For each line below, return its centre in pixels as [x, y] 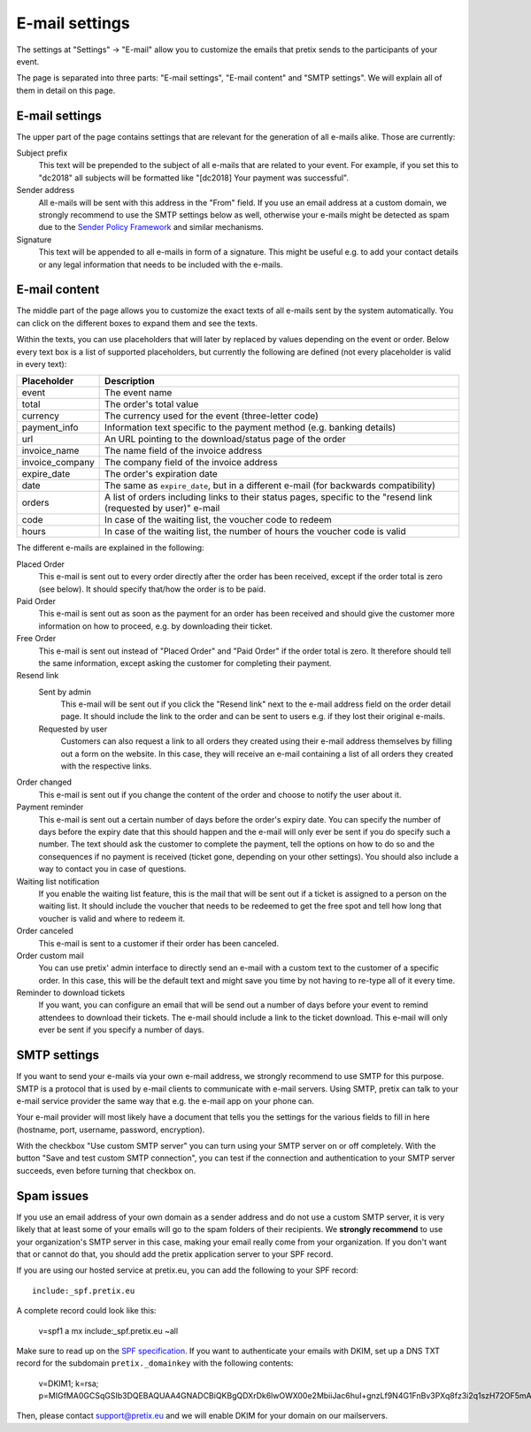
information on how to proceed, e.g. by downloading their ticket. [156, 626]
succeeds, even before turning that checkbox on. [106, 1170]
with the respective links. [106, 766]
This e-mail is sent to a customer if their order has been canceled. [158, 943]
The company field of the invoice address [191, 463]
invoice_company [58, 463]
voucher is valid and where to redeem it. [112, 918]
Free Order [36, 639]
